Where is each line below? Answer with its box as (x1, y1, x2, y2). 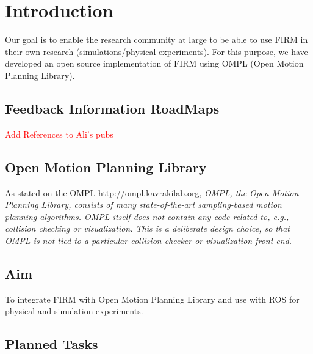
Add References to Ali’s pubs (5, 127, 113, 140)
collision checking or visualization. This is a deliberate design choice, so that (5, 222, 290, 235)
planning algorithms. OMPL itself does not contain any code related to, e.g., (5, 210, 289, 223)
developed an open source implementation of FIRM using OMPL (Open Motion (5, 57, 304, 70)
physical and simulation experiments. (5, 304, 143, 317)
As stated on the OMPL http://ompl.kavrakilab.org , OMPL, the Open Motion (5, 186, 299, 199)
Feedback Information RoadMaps (5, 98, 220, 117)
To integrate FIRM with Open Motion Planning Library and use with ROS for (5, 292, 300, 305)
